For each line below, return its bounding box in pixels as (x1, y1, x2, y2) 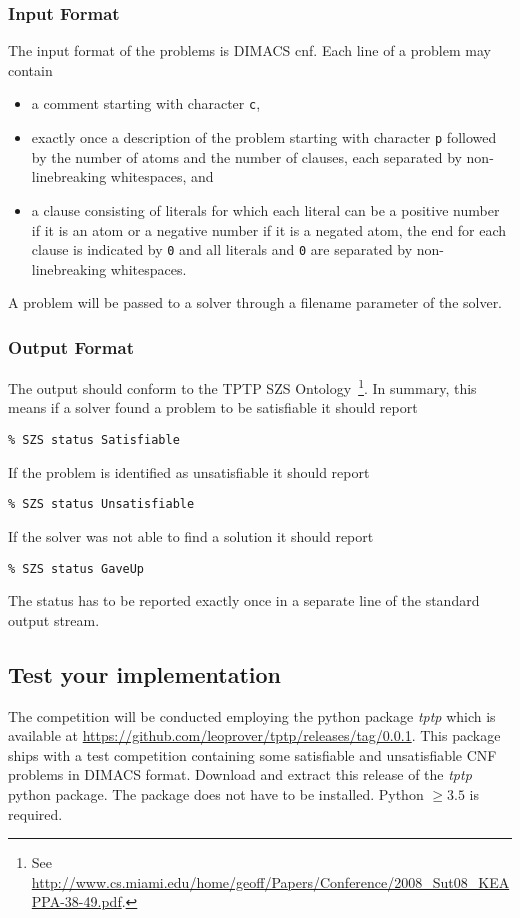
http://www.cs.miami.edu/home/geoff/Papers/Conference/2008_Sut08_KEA (31, 871, 510, 892)
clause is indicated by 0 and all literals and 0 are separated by (31, 239, 413, 260)
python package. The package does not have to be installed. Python (8, 783, 424, 804)
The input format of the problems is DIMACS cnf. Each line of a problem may (8, 40, 491, 61)
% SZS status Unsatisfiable (8, 497, 195, 512)
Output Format (8, 334, 134, 359)
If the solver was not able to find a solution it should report (8, 525, 374, 546)
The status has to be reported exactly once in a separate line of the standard (8, 590, 480, 611)
